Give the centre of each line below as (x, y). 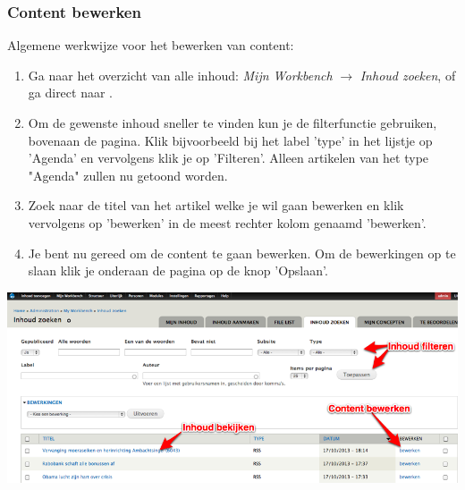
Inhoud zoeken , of (408, 75)
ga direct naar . (70, 93)
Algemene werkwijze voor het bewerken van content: (151, 45)
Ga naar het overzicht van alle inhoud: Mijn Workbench (180, 75)
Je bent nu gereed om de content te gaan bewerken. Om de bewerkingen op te (242, 253)
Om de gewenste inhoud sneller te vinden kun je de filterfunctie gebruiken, (232, 122)
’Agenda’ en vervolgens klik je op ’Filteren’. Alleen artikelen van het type (228, 158)
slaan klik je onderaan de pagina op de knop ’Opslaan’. (178, 270)
